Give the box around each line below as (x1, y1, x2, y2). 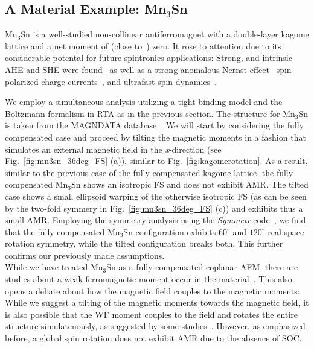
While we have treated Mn (5, 261, 103, 273)
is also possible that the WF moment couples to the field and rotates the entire (5, 308, 298, 320)
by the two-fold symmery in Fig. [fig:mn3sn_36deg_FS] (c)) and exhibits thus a (5, 201, 303, 214)
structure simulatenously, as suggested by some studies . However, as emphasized (5, 320, 306, 332)
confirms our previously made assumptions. (5, 248, 165, 261)
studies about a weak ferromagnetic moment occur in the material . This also (5, 273, 292, 285)
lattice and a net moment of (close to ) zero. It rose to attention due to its (5, 39, 281, 52)
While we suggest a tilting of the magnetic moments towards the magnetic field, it (5, 296, 309, 309)
